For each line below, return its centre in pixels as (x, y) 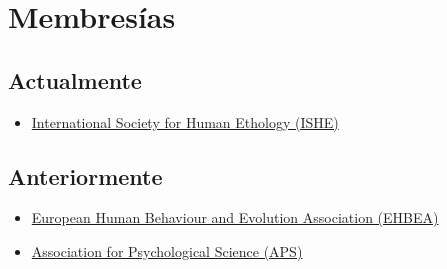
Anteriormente (85, 175)
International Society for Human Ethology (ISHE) (185, 121)
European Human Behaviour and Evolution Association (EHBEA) (235, 217)
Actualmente (75, 79)
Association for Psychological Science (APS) (167, 250)
